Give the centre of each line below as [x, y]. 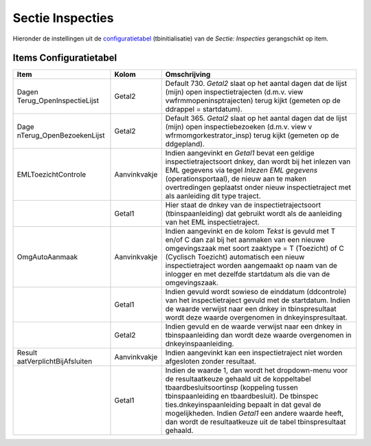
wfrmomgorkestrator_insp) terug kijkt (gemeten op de [252, 135]
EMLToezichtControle [52, 175]
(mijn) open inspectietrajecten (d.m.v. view [234, 92]
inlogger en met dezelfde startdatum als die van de [248, 274]
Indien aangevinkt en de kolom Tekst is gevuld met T [250, 232]
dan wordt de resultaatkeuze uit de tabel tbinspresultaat [256, 422]
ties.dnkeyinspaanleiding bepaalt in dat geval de [243, 405]
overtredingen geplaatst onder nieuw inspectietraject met [258, 188]
